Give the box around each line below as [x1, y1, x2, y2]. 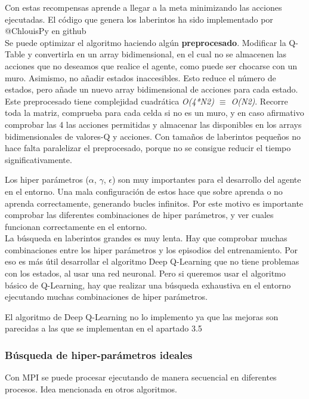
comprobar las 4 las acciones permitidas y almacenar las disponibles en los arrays [5, 118, 302, 130]
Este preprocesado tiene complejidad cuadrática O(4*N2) [5, 94, 214, 107]
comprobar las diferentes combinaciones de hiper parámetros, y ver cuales [5, 208, 274, 221]
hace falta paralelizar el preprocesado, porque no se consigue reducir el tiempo [5, 142, 291, 154]
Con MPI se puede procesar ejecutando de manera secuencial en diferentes [5, 371, 277, 383]
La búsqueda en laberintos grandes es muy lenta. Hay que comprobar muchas [5, 232, 288, 244]
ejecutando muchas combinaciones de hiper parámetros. [5, 290, 208, 303]
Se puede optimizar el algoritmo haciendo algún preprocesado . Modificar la [5, 36, 286, 48]
